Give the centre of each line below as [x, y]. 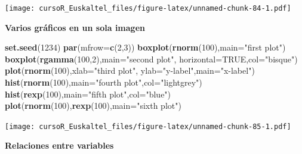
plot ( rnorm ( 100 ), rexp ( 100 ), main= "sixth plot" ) [93, 106]
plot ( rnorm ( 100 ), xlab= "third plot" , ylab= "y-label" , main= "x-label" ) [130, 70]
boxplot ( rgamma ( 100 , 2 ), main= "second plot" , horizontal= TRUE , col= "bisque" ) [151, 59]
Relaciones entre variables [59, 145]
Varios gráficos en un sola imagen [75, 27]
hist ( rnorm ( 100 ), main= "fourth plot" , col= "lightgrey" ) [104, 82]
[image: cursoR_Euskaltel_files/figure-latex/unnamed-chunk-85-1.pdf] [148, 126]
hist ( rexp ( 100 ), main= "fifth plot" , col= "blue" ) [88, 94]
